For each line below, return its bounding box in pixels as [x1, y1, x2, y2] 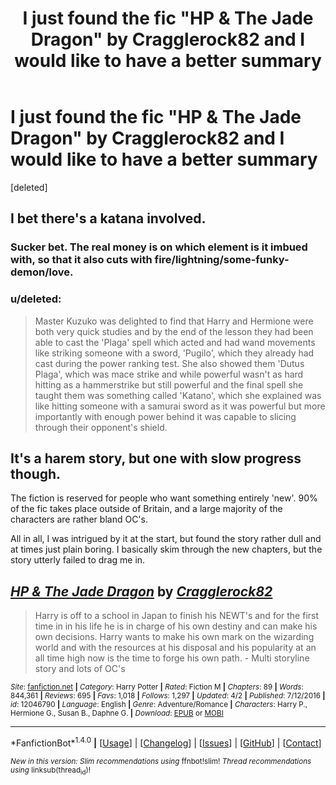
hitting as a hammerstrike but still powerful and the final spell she [34, 378, 304, 391]
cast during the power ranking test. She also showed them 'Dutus [34, 357, 305, 369]
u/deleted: [10, 292, 62, 306]
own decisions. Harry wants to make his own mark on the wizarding [34, 631, 315, 643]
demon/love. [10, 265, 74, 279]
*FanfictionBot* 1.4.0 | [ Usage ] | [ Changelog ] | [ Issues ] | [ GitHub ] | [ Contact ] [10, 735, 322, 749]
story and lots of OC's [34, 663, 126, 675]
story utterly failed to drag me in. [10, 554, 146, 566]
